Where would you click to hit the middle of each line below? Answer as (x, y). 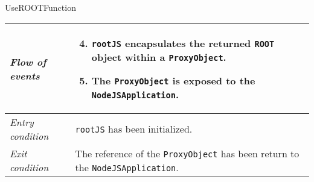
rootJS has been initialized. (134, 129)
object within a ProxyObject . (159, 57)
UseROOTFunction (40, 7)
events (25, 75)
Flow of (28, 61)
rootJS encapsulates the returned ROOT (183, 43)
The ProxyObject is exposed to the (173, 80)
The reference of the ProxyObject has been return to (187, 153)
